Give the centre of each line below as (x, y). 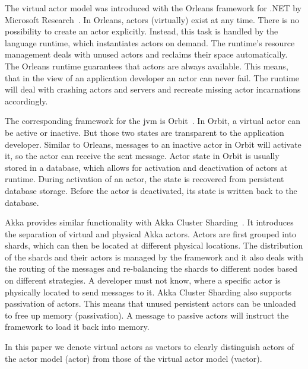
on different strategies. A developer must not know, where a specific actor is (143, 280)
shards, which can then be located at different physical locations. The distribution (154, 245)
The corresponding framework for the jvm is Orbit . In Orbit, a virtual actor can (153, 121)
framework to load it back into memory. (77, 327)
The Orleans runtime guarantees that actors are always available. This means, (147, 66)
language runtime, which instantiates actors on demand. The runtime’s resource (150, 42)
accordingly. (26, 101)
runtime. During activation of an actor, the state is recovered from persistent (145, 179)
